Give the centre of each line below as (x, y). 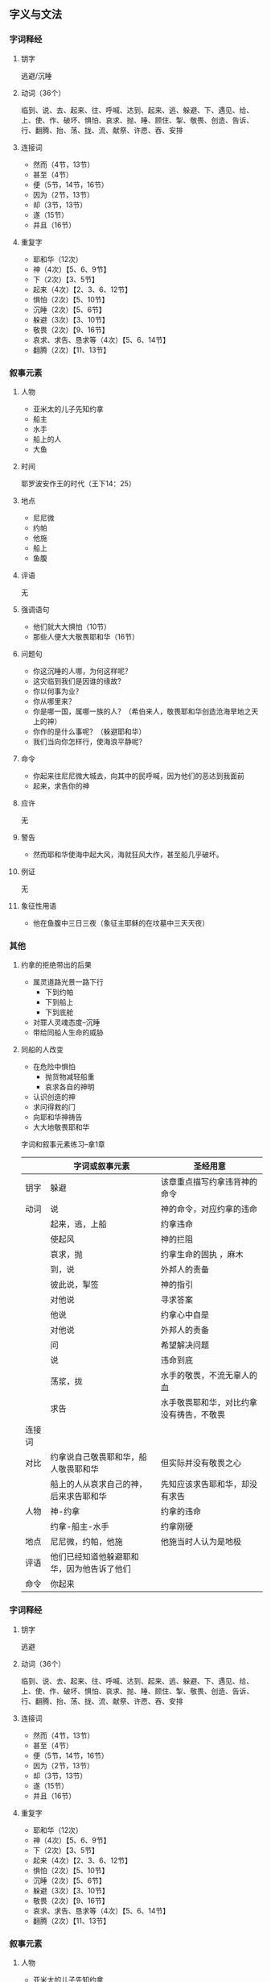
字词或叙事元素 (101, 1166)
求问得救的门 (54, 1107)
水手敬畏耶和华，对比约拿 (209, 1403)
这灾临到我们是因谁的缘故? (77, 681)
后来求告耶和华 (78, 1497)
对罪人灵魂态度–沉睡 (66, 1022)
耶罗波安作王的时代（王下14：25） (78, 483)
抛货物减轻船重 (70, 1077)
